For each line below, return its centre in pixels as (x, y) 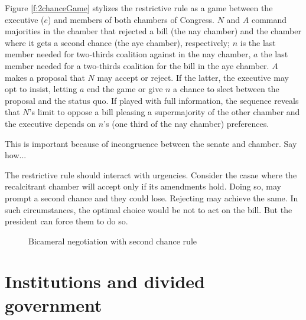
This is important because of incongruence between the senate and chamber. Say (151, 143)
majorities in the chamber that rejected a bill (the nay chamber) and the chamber (153, 31)
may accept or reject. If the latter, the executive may (193, 77)
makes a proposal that (45, 77)
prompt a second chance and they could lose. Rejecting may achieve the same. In (152, 197)
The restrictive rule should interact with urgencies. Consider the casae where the (151, 174)
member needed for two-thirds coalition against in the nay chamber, (128, 54)
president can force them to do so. (66, 221)
